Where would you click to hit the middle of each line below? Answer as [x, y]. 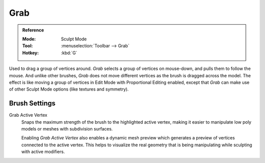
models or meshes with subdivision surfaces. [67, 129]
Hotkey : [31, 53]
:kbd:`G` [69, 53]
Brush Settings [32, 103]
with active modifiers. [43, 152]
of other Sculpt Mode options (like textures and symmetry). [69, 89]
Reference [33, 30]
